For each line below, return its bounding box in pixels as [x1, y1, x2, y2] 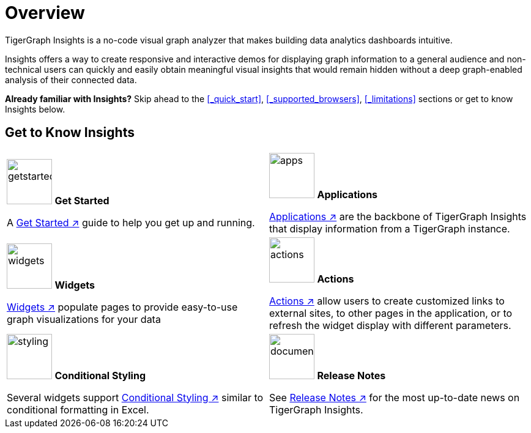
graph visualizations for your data [7, 313, 161, 325]
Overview [5, 2, 85, 23]
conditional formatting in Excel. [7, 403, 149, 416]
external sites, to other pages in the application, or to [269, 306, 513, 319]
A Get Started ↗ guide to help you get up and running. [7, 216, 255, 229]
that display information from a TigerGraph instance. [269, 222, 510, 235]
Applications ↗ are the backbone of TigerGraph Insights [269, 210, 527, 223]
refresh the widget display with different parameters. [269, 319, 511, 331]
